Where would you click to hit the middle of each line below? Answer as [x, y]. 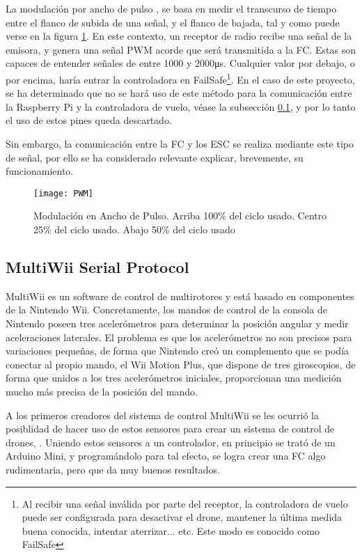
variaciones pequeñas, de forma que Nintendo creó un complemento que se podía [178, 351]
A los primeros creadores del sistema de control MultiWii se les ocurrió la [162, 415]
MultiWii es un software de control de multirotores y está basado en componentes [180, 296]
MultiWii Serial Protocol [97, 267]
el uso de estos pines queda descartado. [89, 120]
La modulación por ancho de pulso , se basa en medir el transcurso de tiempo [171, 8]
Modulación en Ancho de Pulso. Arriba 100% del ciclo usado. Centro [180, 216]
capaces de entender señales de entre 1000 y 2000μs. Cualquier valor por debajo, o [180, 63]
